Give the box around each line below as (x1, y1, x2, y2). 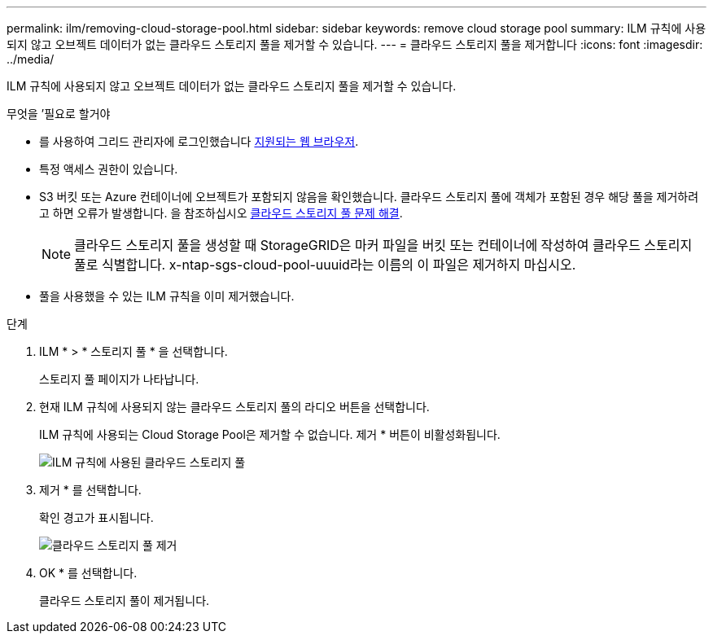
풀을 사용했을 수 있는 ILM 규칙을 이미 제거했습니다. (39, 289, 295, 303)
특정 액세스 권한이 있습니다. (39, 162, 178, 176)
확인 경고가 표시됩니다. (39, 511, 154, 524)
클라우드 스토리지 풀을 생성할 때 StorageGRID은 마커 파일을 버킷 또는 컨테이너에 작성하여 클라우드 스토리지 (74, 237, 693, 253)
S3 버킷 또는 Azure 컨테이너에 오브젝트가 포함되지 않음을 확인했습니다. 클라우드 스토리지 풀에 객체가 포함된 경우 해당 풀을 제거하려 (39, 190, 699, 204)
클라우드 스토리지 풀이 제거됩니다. (39, 594, 210, 607)
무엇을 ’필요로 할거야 (7, 107, 111, 121)
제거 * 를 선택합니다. (39, 483, 142, 497)
